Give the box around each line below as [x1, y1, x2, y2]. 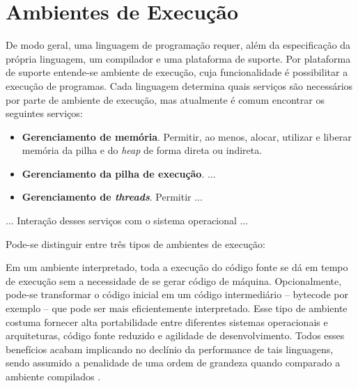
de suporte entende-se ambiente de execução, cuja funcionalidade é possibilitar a [6, 65, 348, 79]
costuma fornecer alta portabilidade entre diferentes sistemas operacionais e [6, 314, 328, 329]
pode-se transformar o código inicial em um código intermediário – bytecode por [6, 287, 348, 302]
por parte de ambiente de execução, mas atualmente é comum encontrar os [6, 92, 325, 107]
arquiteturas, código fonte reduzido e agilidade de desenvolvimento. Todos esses [6, 328, 345, 343]
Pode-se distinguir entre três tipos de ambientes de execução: [6, 236, 265, 251]
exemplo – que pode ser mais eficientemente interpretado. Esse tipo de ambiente [6, 301, 348, 316]
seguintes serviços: [6, 106, 83, 121]
